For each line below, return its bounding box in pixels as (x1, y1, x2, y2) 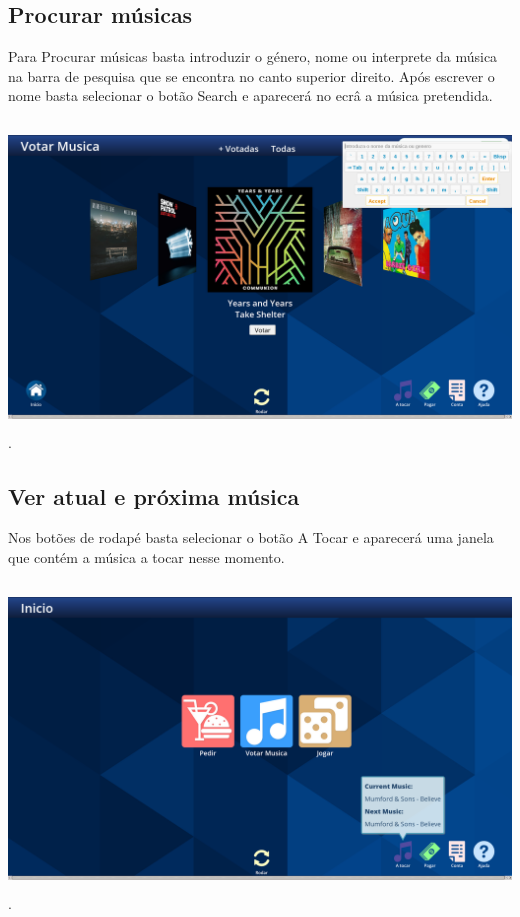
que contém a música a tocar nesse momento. (8, 546, 285, 567)
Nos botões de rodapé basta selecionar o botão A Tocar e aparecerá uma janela (8, 527, 494, 548)
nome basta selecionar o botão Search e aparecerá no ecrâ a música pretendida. (8, 85, 493, 106)
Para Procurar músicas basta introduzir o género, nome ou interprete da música (8, 46, 498, 67)
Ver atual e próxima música (8, 480, 300, 511)
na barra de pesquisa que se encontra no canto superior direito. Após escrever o (8, 65, 495, 86)
